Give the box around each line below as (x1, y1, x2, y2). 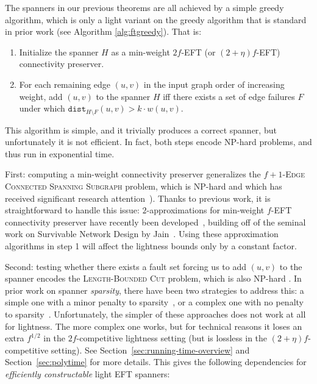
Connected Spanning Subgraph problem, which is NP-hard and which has (5, 179, 282, 192)
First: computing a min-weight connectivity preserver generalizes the (5, 168, 261, 180)
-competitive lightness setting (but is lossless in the (76, 332, 268, 344)
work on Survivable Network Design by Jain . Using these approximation (5, 227, 279, 240)
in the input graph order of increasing (143, 77, 285, 90)
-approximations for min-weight (146, 204, 265, 216)
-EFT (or (181, 45, 216, 58)
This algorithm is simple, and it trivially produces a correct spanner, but (5, 123, 277, 136)
